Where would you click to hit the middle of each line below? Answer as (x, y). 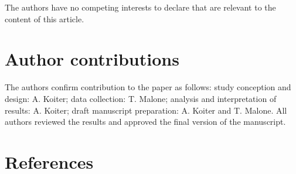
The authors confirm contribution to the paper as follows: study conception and (148, 87)
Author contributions (92, 59)
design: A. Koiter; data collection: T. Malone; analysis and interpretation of (141, 98)
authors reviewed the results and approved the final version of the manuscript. (145, 122)
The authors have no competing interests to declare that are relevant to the (140, 7)
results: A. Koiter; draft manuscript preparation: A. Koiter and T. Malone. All (146, 110)
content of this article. (45, 18)
